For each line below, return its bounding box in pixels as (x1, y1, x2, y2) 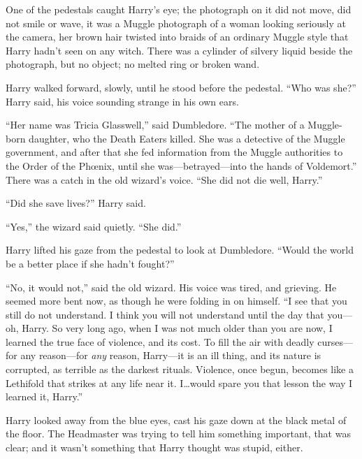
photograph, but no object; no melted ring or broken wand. (6, 57, 260, 71)
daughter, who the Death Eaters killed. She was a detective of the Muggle (29, 131, 345, 145)
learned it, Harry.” (6, 389, 83, 404)
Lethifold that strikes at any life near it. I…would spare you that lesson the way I (6, 375, 353, 390)
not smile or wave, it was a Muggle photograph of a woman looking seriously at (6, 15, 346, 30)
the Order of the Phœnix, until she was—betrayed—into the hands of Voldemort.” (6, 158, 357, 173)
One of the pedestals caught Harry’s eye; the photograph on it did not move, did (6, 2, 352, 16)
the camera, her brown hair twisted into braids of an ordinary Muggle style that (6, 29, 349, 44)
